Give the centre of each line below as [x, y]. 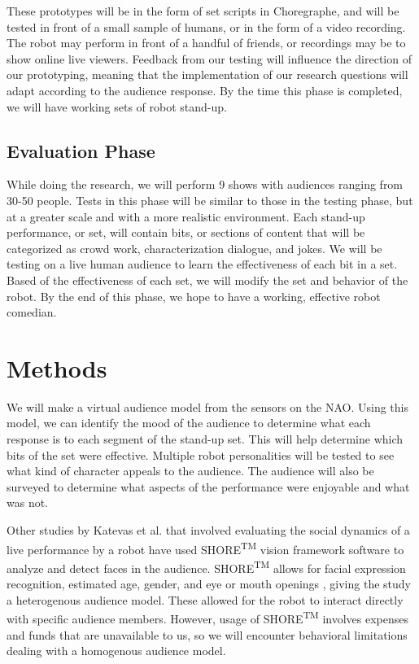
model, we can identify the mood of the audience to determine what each [189, 423]
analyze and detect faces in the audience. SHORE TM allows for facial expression [206, 566]
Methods [57, 367]
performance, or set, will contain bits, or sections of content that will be [186, 232]
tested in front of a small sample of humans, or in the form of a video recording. [206, 26]
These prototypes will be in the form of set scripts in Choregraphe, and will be [203, 11]
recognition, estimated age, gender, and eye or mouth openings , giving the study [209, 584]
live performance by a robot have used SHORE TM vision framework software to [205, 548]
